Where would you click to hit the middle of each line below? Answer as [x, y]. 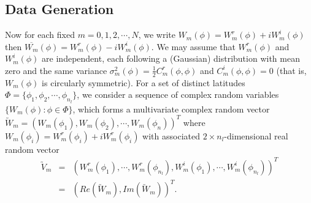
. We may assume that [193, 46]
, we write [157, 35]
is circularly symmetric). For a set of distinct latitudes [144, 82]
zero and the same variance [56, 70]
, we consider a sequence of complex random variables [178, 94]
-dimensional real [256, 135]
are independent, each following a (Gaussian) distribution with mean [171, 58]
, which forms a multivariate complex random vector [171, 109]
